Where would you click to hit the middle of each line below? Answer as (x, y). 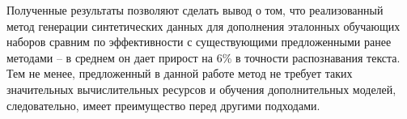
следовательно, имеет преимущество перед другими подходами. (163, 105)
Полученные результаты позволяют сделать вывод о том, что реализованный (195, 10)
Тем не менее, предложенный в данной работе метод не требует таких (180, 73)
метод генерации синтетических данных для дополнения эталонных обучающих (203, 25)
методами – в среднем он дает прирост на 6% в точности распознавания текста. (203, 57)
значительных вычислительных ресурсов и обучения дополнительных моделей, (201, 89)
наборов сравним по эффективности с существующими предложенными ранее (199, 42)
